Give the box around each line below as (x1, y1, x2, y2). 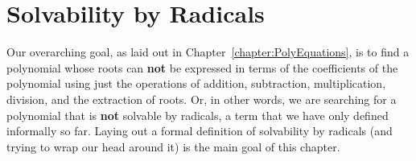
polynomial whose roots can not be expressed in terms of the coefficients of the (6, 59, 398, 76)
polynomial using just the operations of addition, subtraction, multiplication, (6, 75, 386, 92)
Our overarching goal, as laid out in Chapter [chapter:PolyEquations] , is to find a (6, 43, 410, 60)
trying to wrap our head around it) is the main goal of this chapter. (6, 138, 340, 155)
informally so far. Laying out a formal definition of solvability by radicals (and (6, 122, 393, 139)
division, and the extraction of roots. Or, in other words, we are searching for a (6, 90, 397, 107)
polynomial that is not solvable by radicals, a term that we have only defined (6, 106, 389, 123)
